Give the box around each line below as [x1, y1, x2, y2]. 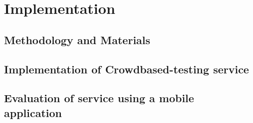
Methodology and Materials [4, 32, 151, 47]
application [4, 105, 62, 120]
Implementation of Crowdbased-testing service [4, 61, 249, 76]
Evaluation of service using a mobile [4, 90, 194, 106]
